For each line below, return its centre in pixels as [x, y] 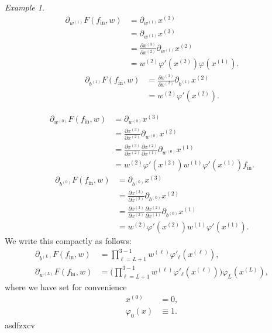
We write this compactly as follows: [68, 241]
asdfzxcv [20, 325]
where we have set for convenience [66, 286]
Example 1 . [25, 7]
